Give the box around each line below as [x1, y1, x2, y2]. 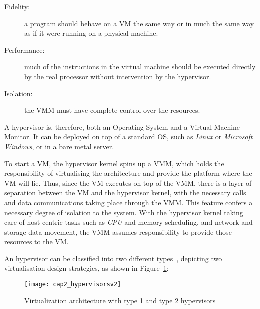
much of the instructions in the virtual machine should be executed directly [24, 61, 256, 72]
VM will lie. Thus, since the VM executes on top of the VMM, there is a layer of [4, 177, 252, 188]
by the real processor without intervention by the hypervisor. [24, 71, 211, 81]
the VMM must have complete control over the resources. [24, 105, 200, 115]
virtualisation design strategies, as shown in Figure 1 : [4, 263, 169, 273]
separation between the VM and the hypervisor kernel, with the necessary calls [4, 187, 246, 198]
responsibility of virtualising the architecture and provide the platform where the [4, 168, 252, 178]
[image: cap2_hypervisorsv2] [24, 281, 121, 288]
